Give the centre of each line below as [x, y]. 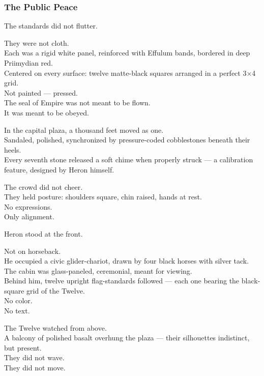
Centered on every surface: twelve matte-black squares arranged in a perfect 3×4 [130, 73]
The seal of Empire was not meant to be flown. [77, 103]
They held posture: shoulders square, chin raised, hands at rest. [103, 197]
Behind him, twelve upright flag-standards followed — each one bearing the [122, 281]
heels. [13, 149]
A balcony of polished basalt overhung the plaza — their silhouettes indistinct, [127, 338]
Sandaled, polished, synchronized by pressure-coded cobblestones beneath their [127, 140]
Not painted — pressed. [41, 92]
